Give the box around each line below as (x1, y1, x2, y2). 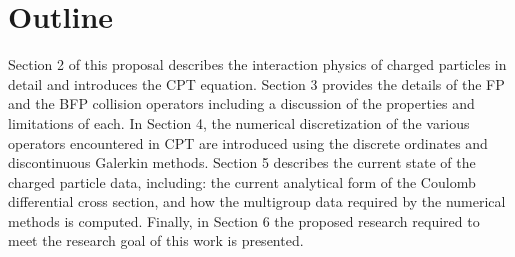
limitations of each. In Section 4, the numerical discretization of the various (8, 112, 470, 133)
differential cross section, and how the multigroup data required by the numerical (8, 191, 506, 212)
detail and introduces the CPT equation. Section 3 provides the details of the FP (8, 73, 505, 94)
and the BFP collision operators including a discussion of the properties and (8, 93, 475, 114)
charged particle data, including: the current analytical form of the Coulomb (8, 171, 476, 192)
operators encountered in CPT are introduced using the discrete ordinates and (8, 132, 488, 153)
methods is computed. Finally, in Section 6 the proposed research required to (8, 210, 480, 231)
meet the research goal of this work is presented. (8, 230, 304, 251)
